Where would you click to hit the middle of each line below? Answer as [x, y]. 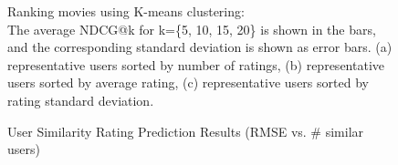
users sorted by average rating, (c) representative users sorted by [188, 82]
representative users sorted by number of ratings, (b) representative [196, 64]
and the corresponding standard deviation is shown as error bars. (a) [200, 47]
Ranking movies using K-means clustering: [126, 11]
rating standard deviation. [81, 100]
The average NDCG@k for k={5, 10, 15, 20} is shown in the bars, [192, 29]
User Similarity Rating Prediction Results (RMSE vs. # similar [186, 131]
